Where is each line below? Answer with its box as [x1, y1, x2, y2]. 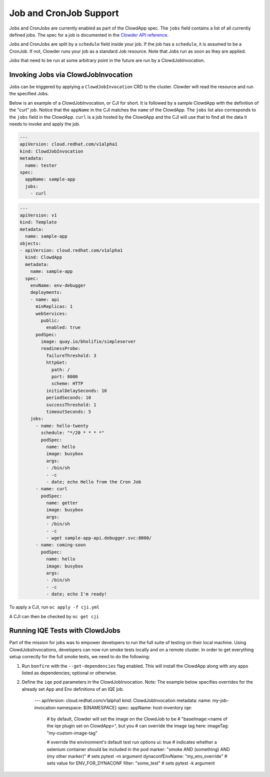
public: [40, 317, 60, 323]
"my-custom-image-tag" [46, 730, 97, 736]
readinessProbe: [40, 346, 81, 351]
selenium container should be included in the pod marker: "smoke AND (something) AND [46, 746, 230, 752]
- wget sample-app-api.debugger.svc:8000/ [45, 535, 152, 541]
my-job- [212, 697, 229, 704]
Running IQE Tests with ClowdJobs [9, 627, 120, 635]
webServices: [35, 311, 67, 316]
